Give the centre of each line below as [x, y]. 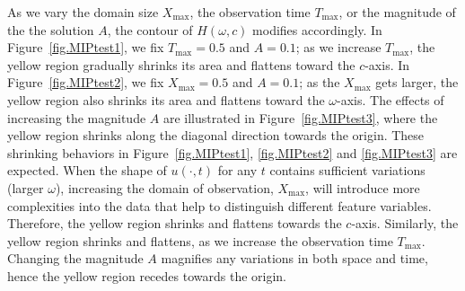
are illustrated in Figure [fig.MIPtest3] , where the [300, 117]
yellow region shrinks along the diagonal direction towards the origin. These [216, 135]
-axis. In [387, 64]
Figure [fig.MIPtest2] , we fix [86, 82]
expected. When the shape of [87, 170]
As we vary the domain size [83, 12]
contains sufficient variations [347, 170]
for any [237, 170]
